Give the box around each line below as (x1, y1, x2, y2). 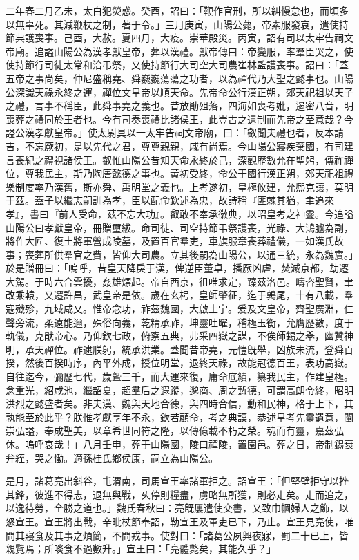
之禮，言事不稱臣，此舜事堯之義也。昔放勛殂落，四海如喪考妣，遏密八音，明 (6, 98, 353, 113)
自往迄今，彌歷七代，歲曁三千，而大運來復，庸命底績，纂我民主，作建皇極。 (6, 369, 353, 384)
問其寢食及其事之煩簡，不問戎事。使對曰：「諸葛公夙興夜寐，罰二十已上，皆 (6, 528, 349, 542)
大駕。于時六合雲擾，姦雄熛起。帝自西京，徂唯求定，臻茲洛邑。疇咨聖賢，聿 (6, 274, 353, 288)
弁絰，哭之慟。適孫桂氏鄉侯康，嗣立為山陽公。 (6, 450, 218, 465)
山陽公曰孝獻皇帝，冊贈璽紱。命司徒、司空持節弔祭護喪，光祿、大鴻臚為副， (6, 220, 353, 234)
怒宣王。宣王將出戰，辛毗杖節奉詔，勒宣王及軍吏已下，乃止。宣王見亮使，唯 (6, 514, 353, 528)
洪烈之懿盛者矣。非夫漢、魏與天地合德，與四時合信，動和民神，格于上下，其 (6, 396, 353, 411)
